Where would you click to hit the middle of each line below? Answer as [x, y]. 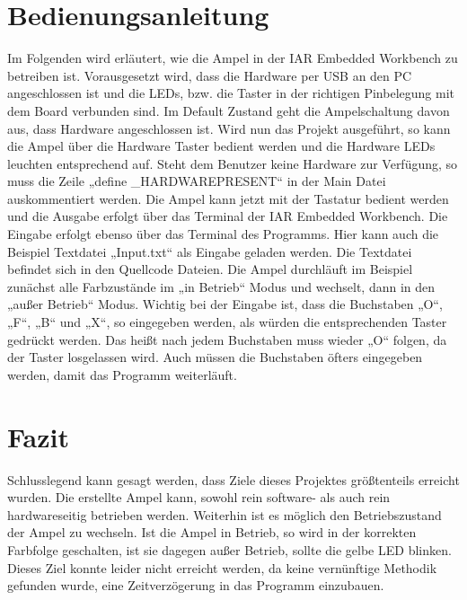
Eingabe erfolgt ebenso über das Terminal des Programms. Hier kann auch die [223, 234]
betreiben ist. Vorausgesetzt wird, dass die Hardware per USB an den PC [210, 75]
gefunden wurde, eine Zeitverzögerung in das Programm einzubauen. [196, 585]
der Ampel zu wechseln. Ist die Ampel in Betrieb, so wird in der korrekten [212, 532]
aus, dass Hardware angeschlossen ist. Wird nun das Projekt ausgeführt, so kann [229, 128]
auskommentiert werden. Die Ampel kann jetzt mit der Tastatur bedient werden [228, 198]
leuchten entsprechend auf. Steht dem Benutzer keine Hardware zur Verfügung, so [233, 163]
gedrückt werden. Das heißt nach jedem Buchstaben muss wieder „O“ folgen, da [227, 339]
